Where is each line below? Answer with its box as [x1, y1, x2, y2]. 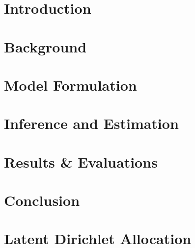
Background [4, 36, 87, 56]
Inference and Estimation [4, 113, 179, 133]
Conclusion [4, 190, 80, 210]
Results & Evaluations [4, 151, 158, 172]
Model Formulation [4, 74, 137, 95]
